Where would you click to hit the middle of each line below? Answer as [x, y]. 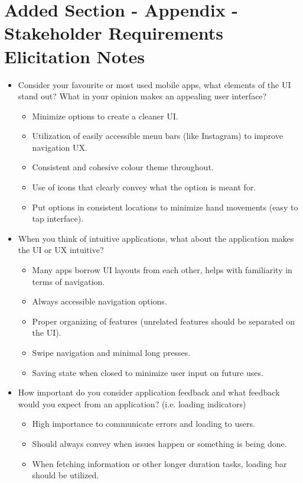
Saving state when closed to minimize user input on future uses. [148, 372]
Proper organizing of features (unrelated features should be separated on [164, 321]
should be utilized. [66, 475]
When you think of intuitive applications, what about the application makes [156, 238]
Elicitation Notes [74, 56]
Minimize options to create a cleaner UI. [105, 116]
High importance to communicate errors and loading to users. [144, 424]
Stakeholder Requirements [114, 33]
